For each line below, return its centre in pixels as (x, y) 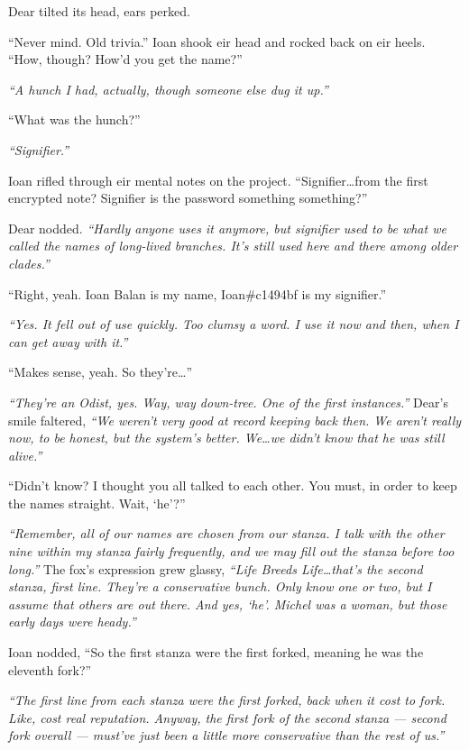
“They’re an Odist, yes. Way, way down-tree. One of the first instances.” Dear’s (228, 402)
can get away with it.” (68, 341)
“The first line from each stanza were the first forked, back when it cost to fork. (227, 700)
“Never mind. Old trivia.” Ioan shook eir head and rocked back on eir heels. (217, 41)
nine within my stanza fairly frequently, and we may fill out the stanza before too (231, 551)
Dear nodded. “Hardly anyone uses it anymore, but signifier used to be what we (227, 228)
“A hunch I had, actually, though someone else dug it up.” (168, 89)
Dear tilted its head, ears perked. (99, 11)
